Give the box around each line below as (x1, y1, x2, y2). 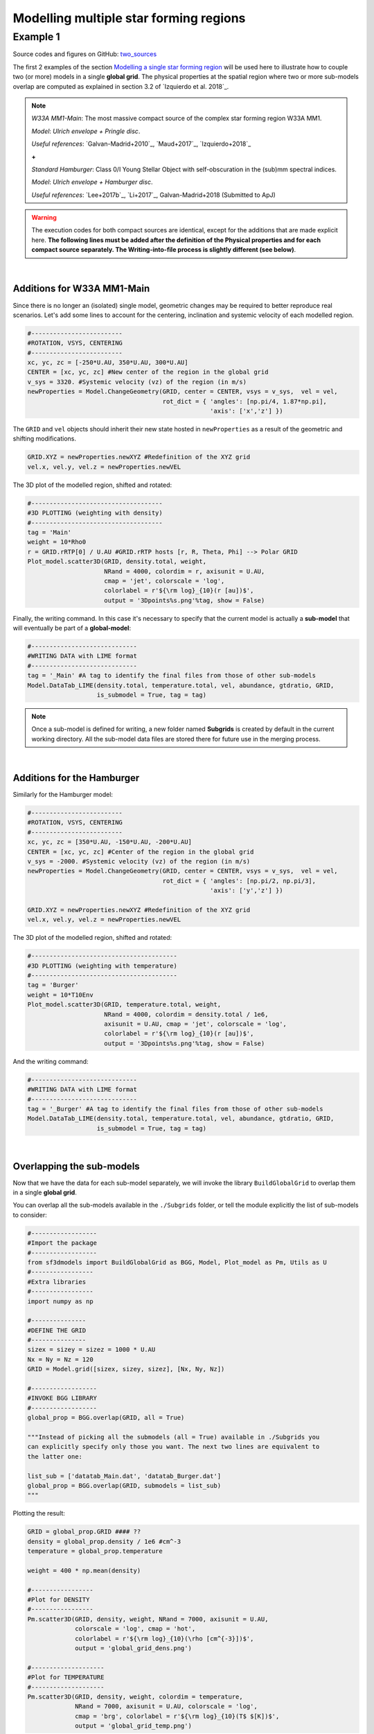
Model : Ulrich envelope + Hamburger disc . (31, 178, 153, 187)
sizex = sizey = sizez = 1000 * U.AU (27, 1346, 156, 1354)
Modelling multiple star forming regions (12, 10, 246, 26)
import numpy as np (27, 1297, 93, 1305)
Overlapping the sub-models (12, 1160, 140, 1172)
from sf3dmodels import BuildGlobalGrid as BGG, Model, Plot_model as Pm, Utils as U (27, 1258, 327, 1266)
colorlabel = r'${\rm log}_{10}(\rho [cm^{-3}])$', (75, 1634, 254, 1642)
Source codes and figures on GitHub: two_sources (12, 50, 157, 58)
